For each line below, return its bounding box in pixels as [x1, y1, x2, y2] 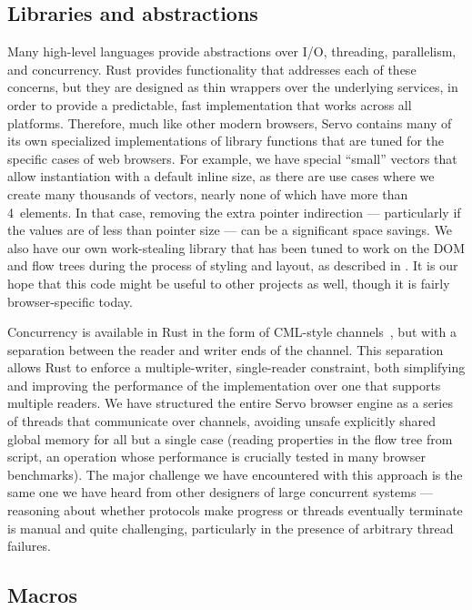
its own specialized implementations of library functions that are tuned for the [7, 131, 444, 150]
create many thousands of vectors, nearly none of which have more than [7, 184, 408, 203]
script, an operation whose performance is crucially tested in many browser [7, 447, 426, 466]
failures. [7, 536, 51, 555]
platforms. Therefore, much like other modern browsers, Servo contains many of [7, 113, 452, 132]
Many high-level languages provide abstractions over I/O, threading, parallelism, [7, 42, 457, 61]
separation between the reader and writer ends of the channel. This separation [7, 340, 444, 359]
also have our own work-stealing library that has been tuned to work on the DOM [7, 238, 466, 257]
